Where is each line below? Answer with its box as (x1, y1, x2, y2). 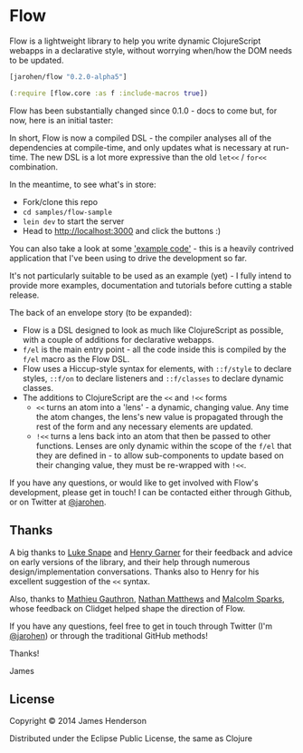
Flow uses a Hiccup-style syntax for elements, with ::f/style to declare (22, 363, 292, 374)
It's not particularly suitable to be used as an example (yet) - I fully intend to (9, 269, 292, 281)
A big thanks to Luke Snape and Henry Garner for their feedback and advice (9, 546, 293, 558)
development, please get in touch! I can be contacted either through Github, (9, 486, 292, 497)
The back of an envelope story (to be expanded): (9, 307, 193, 318)
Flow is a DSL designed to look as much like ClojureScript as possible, (22, 324, 284, 336)
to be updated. (9, 54, 64, 65)
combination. (9, 161, 59, 172)
